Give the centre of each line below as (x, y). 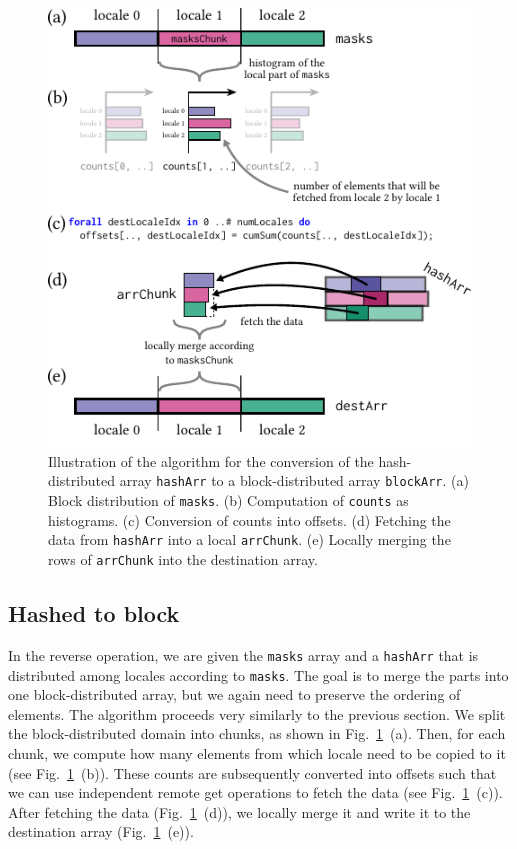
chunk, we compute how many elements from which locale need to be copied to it (257, 752)
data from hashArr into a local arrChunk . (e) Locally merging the (249, 539)
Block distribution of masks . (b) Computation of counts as (228, 500)
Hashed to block (94, 613)
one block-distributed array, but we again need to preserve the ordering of (234, 694)
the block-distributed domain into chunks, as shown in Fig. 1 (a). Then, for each (257, 733)
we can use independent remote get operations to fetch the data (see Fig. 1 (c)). (255, 792)
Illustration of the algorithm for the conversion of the (211, 460)
